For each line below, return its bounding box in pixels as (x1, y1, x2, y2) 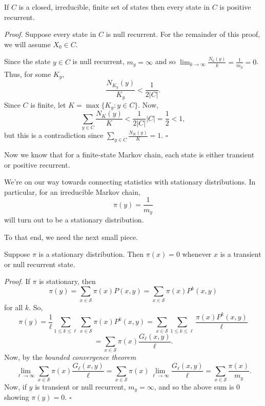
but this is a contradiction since (4, 130, 104, 140)
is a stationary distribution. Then (38, 249, 144, 259)
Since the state (4, 56, 51, 67)
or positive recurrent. (4, 159, 70, 170)
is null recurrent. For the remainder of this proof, (106, 29, 260, 39)
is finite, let (30, 99, 66, 110)
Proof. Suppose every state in (4, 29, 96, 39)
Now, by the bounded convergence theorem (4, 352, 136, 362)
